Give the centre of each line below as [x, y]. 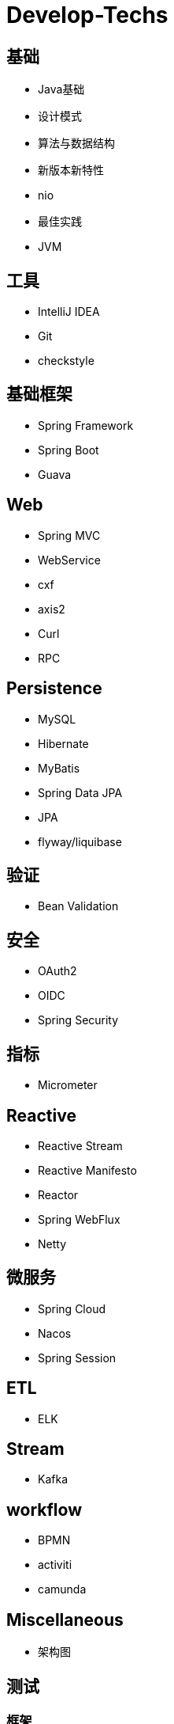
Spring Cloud [72, 1308]
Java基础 [61, 89]
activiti [55, 1565]
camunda [62, 1589]
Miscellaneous [65, 1620]
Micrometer [68, 1085]
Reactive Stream [80, 1145]
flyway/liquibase [80, 841]
